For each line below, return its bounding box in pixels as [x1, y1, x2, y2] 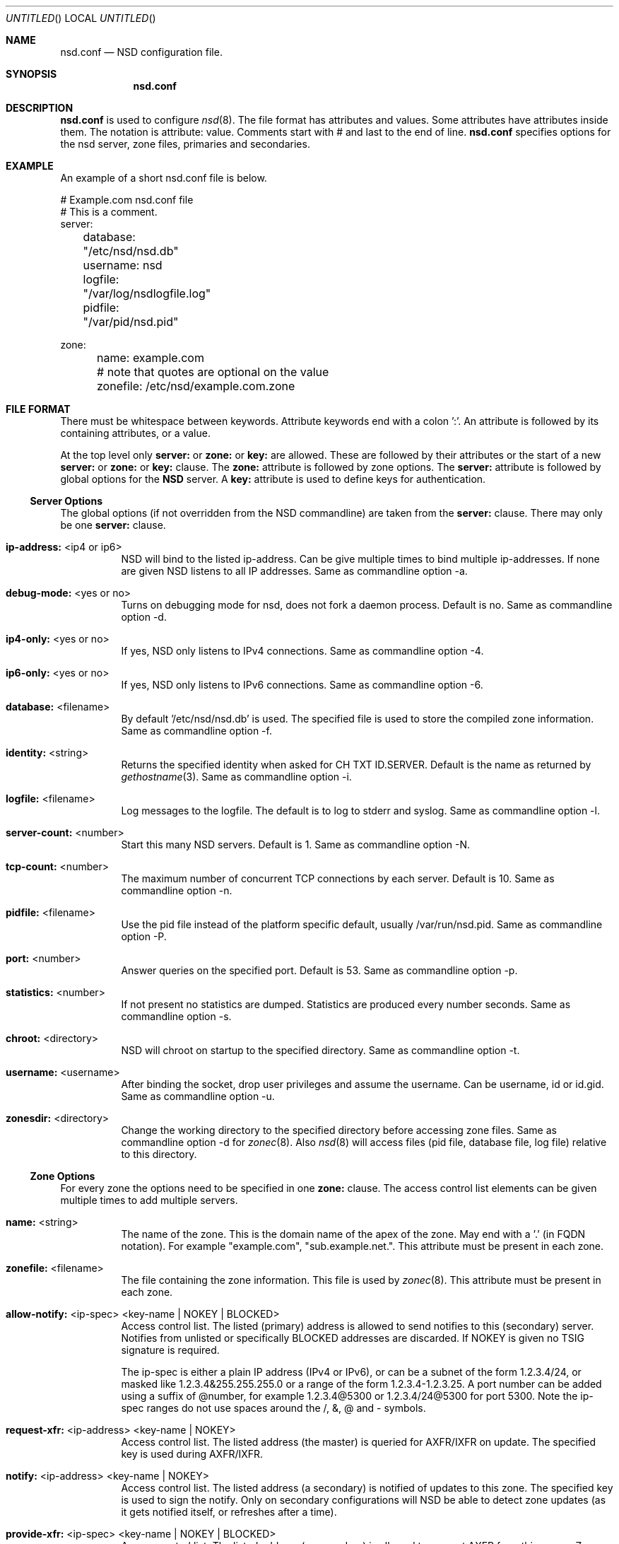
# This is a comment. [60, 206, 158, 218]
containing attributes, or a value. [60, 427, 211, 439]
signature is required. [121, 1344, 220, 1356]
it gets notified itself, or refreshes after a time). [121, 1506, 337, 1518]
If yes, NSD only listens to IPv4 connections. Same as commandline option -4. [121, 645, 484, 657]
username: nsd [83, 258, 163, 272]
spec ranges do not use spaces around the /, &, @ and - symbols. [121, 1402, 426, 1414]
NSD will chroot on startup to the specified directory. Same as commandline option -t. [121, 1044, 520, 1056]
